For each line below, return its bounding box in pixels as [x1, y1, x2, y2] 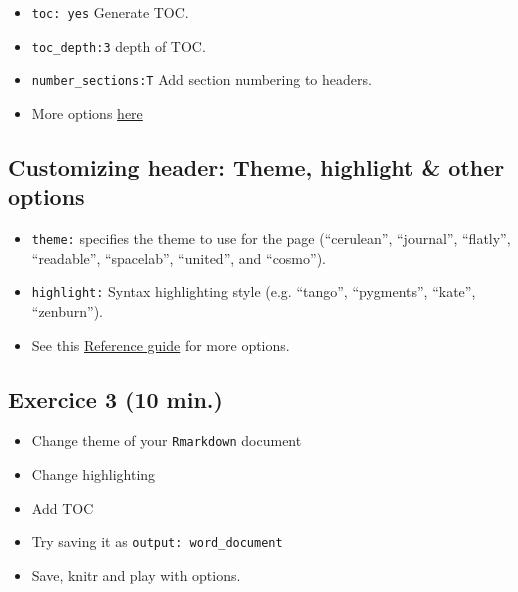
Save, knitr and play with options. [31, 564, 241, 585]
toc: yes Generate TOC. [31, 2, 189, 22]
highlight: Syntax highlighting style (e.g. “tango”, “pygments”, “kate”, [31, 281, 476, 302]
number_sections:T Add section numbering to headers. [31, 69, 372, 90]
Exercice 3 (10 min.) [8, 383, 223, 414]
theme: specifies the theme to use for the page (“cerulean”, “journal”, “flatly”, [31, 228, 511, 249]
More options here [31, 102, 143, 123]
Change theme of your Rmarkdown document [31, 430, 302, 451]
